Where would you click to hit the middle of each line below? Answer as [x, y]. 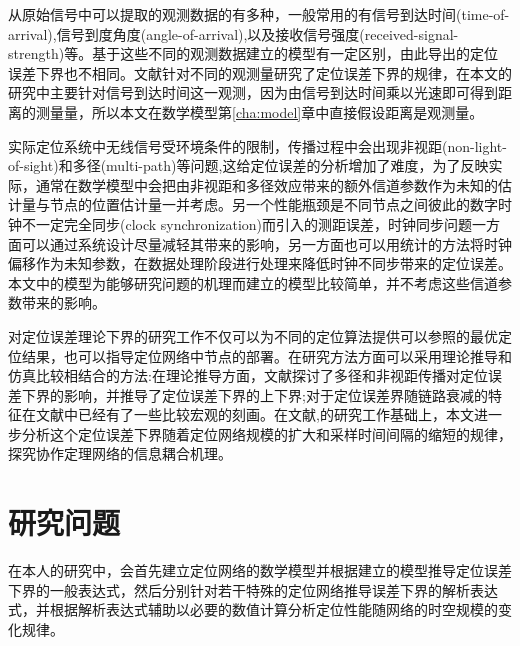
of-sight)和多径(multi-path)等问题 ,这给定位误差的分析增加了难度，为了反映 [248, 165]
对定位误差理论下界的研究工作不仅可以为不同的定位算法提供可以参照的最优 [253, 335]
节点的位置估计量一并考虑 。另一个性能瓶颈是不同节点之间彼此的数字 [273, 204]
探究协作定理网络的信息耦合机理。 [120, 453]
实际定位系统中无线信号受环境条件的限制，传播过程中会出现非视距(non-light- [257, 145]
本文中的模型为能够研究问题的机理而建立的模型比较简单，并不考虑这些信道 [253, 282]
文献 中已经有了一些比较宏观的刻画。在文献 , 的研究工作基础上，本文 [254, 414]
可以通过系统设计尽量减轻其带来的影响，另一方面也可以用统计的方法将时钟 [266, 243]
